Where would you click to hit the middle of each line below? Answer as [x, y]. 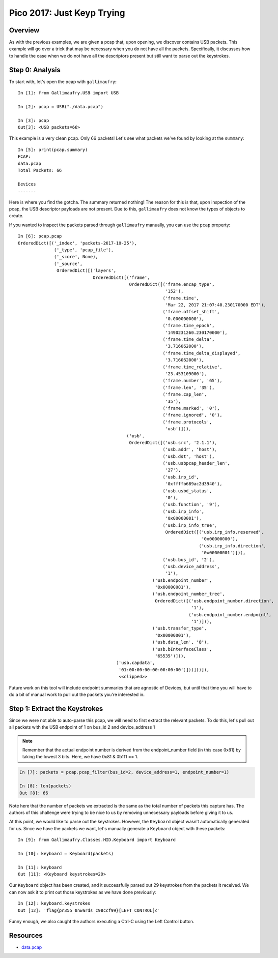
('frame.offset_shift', [191, 312]
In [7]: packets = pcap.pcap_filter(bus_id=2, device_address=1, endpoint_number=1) [124, 772]
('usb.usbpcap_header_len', [196, 463]
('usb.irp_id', [181, 477]
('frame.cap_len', [185, 394]
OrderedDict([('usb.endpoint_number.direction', [215, 601]
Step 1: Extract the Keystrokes [56, 708]
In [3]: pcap [33, 120]
